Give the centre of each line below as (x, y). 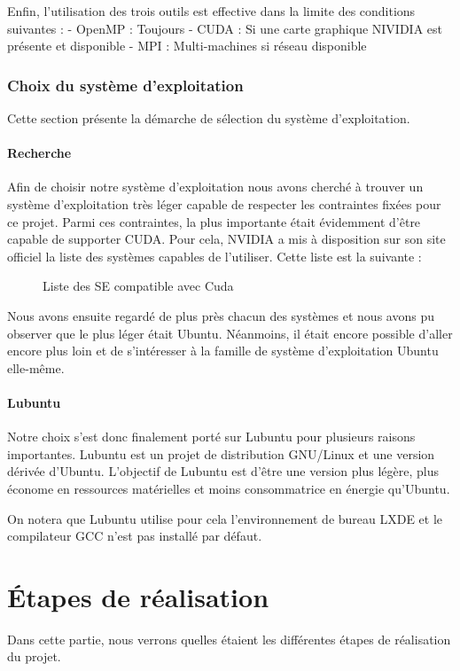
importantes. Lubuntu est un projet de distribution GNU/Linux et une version (221, 453)
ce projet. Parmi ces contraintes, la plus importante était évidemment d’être (214, 221)
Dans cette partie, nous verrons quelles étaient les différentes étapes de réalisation (229, 639)
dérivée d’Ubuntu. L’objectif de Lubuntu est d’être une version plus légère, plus (223, 471)
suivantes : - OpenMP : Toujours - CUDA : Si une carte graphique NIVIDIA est (225, 28)
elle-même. (36, 367)
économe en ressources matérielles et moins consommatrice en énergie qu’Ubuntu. (229, 488)
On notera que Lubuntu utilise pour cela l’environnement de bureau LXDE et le (225, 518)
